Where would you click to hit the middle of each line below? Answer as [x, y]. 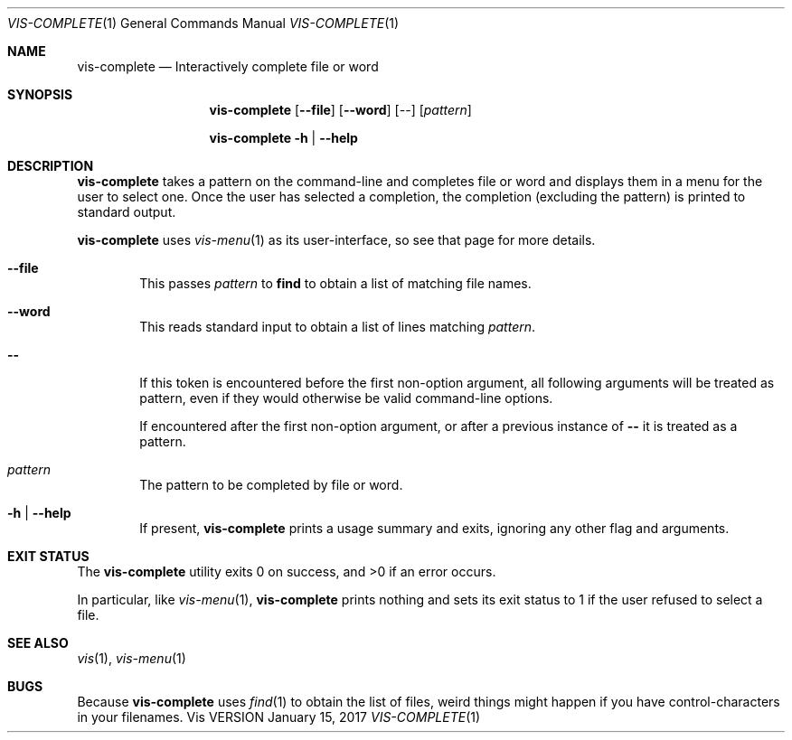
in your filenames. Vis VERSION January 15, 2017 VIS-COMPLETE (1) [279, 717]
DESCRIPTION [51, 166]
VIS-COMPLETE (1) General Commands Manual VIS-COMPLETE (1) [203, 23]
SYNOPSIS [40, 94]
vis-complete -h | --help [283, 138]
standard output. [127, 212]
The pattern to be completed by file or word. [271, 485]
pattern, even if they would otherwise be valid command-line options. [346, 398]
